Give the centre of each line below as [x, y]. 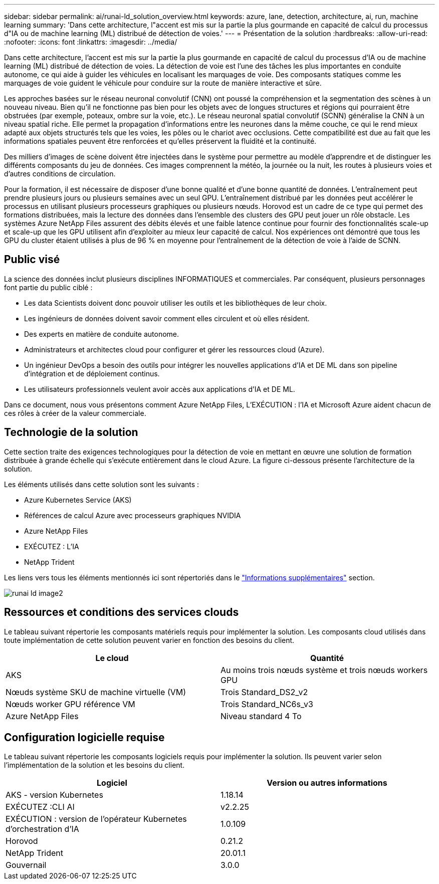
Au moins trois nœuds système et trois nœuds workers [324, 670]
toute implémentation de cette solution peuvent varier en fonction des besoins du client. [149, 640]
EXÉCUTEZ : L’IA [52, 546]
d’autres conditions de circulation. [60, 174]
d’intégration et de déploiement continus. [92, 373]
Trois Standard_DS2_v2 [264, 692]
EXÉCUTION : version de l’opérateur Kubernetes [96, 819]
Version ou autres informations [327, 783]
